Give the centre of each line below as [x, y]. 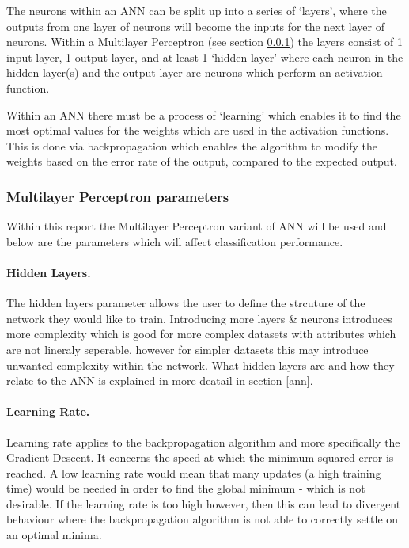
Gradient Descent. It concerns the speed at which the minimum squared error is [200, 457]
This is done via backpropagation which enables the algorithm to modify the [192, 145]
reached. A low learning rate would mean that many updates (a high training [194, 472]
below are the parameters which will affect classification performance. [175, 241]
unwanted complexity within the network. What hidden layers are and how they [201, 365]
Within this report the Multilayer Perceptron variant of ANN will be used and [197, 226]
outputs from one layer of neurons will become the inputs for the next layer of [195, 26]
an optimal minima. [54, 535]
